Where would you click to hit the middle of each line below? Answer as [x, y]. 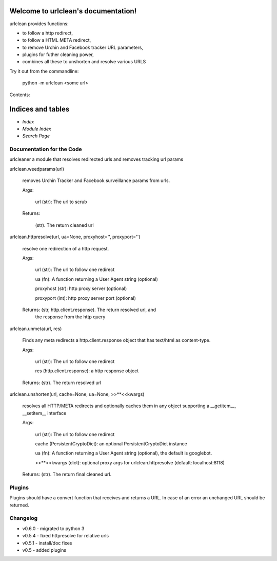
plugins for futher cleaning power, [58, 55]
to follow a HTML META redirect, [57, 40]
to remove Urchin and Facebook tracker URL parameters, [83, 47]
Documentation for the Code [46, 149]
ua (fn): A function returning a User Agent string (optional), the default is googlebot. [124, 453]
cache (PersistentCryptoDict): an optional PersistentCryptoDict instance [111, 444]
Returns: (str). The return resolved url [62, 383]
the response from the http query [70, 317]
